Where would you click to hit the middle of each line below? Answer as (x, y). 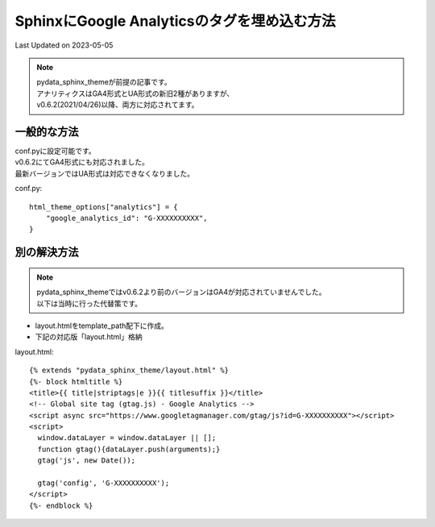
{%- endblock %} (61, 505)
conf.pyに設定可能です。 (55, 151)
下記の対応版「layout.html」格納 (89, 337)
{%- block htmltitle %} (76, 382)
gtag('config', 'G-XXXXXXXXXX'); (104, 483)
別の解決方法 (47, 253)
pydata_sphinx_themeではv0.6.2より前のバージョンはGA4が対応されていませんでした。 (181, 292)
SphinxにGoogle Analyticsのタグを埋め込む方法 (175, 21)
